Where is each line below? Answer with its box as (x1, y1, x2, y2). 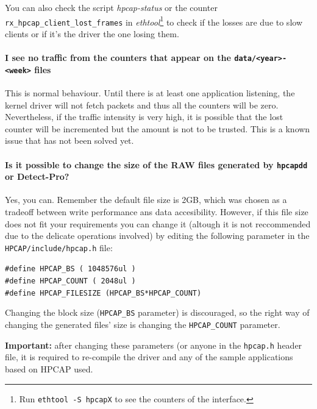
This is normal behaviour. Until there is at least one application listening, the (5, 87, 295, 99)
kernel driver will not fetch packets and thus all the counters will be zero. (5, 98, 279, 111)
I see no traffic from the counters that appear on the (5, 51, 231, 64)
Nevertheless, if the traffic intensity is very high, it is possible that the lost (5, 110, 283, 123)
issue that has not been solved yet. (5, 134, 134, 147)
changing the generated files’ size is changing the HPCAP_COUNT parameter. (5, 318, 280, 331)
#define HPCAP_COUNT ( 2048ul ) (5, 277, 136, 286)
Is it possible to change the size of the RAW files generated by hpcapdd (5, 158, 308, 171)
